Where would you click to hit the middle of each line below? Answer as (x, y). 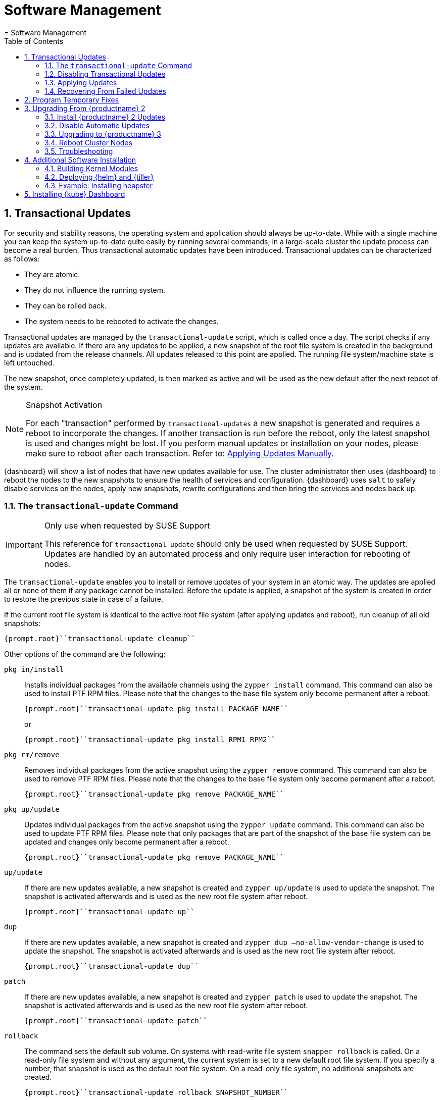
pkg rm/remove (32, 755)
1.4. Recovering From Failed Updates (105, 91)
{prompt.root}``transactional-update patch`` (116, 1021)
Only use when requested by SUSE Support (127, 526)
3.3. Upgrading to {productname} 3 (103, 134)
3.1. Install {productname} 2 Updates (105, 117)
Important (24, 545)
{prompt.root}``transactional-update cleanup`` (100, 639)
